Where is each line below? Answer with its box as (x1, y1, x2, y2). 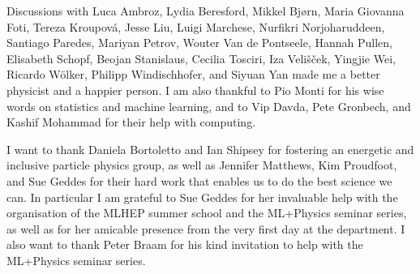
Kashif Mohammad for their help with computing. (6, 113, 256, 131)
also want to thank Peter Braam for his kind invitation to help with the (6, 236, 363, 253)
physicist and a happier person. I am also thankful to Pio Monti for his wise (6, 81, 384, 98)
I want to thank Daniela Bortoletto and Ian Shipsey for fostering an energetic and (6, 140, 414, 157)
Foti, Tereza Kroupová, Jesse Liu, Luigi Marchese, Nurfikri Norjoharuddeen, (6, 18, 385, 35)
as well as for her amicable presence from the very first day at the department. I (6, 220, 405, 237)
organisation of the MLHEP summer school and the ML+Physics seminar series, (6, 204, 407, 221)
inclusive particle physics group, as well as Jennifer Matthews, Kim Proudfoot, (6, 156, 397, 173)
